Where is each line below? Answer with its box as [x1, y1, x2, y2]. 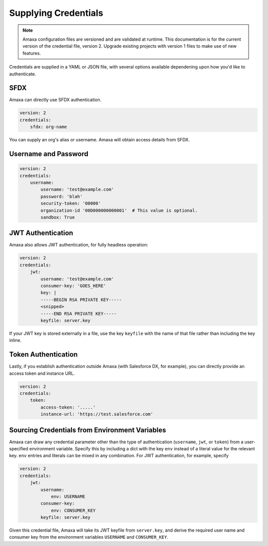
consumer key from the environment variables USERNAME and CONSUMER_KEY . [9, 534, 169, 540]
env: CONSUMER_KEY [51, 507, 96, 513]
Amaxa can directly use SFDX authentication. [9, 97, 102, 103]
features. [22, 50, 41, 56]
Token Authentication [9, 350, 78, 359]
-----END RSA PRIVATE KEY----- [40, 310, 117, 316]
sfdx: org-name [30, 124, 67, 130]
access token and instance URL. [9, 370, 75, 376]
